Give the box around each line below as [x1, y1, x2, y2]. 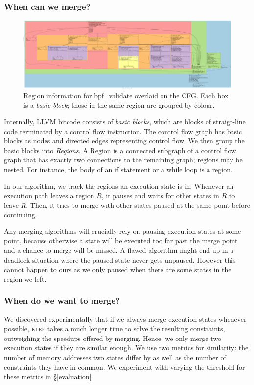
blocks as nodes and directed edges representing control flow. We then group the [4, 136, 245, 146]
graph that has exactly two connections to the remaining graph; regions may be [4, 155, 243, 165]
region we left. [4, 273, 46, 284]
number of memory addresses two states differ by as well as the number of [4, 352, 226, 362]
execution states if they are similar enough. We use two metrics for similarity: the [4, 342, 249, 353]
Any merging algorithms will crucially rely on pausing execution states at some [4, 226, 241, 236]
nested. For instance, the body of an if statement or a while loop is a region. [4, 164, 232, 174]
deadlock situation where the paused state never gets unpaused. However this [4, 254, 236, 265]
